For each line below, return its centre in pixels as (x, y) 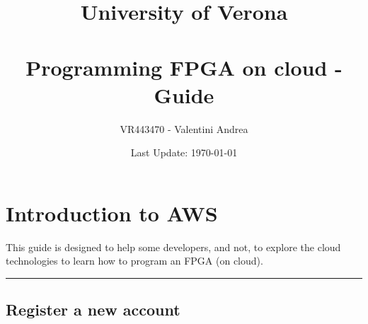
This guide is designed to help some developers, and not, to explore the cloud (173, 247)
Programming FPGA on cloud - (184, 67)
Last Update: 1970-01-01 (184, 152)
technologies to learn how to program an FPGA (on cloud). (134, 261)
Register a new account (93, 309)
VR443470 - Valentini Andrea (184, 128)
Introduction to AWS (112, 213)
